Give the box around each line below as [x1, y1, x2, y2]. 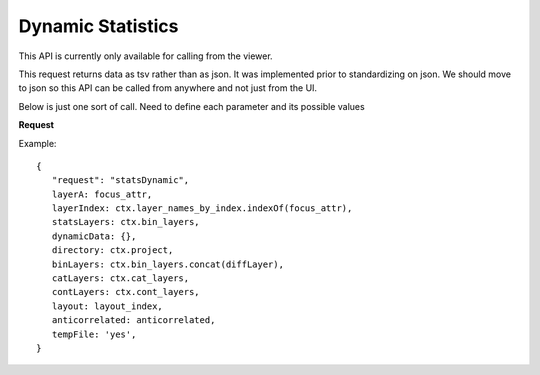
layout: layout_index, [51, 300, 164, 312]
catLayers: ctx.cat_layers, [51, 273, 190, 284]
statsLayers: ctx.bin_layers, [51, 216, 200, 228]
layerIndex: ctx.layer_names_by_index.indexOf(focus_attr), [51, 203, 353, 214]
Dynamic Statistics [18, 15, 179, 37]
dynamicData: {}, [51, 230, 137, 242]
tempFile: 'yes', [51, 328, 137, 340]
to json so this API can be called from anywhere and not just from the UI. [18, 82, 318, 94]
